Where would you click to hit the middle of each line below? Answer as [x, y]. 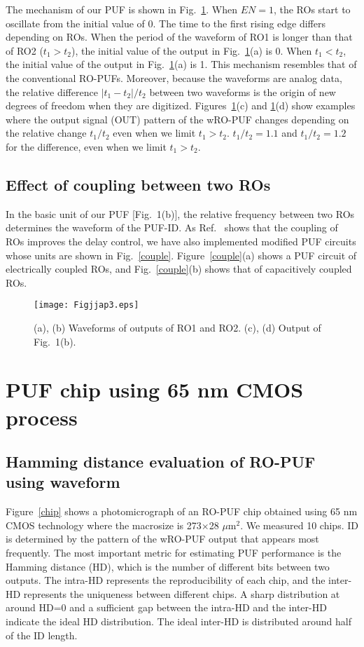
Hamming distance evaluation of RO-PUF [161, 462]
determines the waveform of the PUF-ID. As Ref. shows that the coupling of [172, 227]
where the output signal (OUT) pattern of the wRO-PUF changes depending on [177, 119]
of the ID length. [42, 635]
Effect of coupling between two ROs [138, 184]
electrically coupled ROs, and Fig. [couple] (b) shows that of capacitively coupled [179, 269]
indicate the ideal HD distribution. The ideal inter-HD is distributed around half [178, 621]
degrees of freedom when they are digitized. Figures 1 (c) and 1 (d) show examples [181, 105]
